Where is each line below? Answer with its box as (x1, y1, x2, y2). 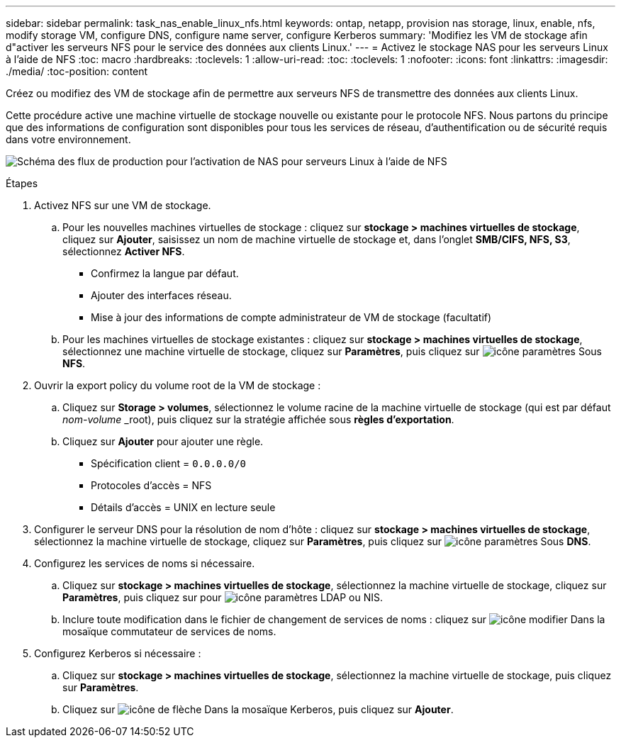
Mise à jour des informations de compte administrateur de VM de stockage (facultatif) (91, 311, 492, 323)
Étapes (6, 177, 38, 189)
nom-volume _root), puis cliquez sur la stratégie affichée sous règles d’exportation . (62, 413, 454, 425)
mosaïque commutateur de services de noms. (62, 625, 276, 637)
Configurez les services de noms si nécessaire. (34, 557, 255, 569)
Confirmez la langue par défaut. (91, 267, 239, 279)
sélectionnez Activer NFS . (62, 245, 185, 257)
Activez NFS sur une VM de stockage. (34, 199, 211, 211)
